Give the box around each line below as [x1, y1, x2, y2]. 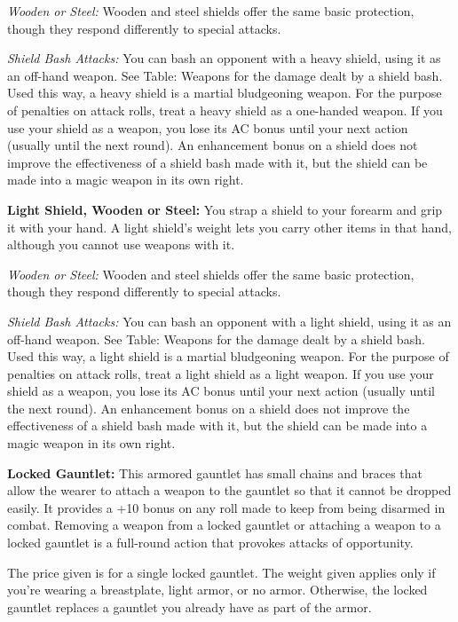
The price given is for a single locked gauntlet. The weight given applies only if [7, 563, 436, 581]
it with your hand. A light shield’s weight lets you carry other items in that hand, [7, 217, 452, 236]
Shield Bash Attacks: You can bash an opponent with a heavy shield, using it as [7, 49, 441, 67]
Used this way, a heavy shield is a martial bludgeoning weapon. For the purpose [7, 83, 442, 102]
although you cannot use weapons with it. [7, 235, 235, 254]
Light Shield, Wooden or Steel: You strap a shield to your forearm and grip [7, 200, 443, 218]
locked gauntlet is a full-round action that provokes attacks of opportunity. [7, 533, 414, 552]
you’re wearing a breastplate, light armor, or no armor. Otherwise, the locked [7, 580, 428, 599]
